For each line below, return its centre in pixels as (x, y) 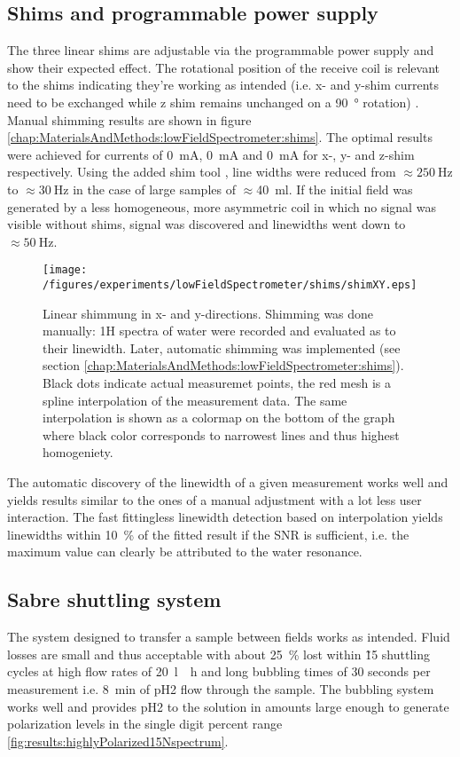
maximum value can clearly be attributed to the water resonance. (185, 552)
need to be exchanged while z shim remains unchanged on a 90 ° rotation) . (213, 102)
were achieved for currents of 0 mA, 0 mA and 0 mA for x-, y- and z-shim (211, 154)
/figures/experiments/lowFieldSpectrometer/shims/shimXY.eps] (230, 284)
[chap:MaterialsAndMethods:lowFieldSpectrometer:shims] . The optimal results (220, 137)
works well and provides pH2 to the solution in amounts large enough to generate (228, 706)
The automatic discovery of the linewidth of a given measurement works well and (228, 481)
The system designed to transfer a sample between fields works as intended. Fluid (229, 637)
